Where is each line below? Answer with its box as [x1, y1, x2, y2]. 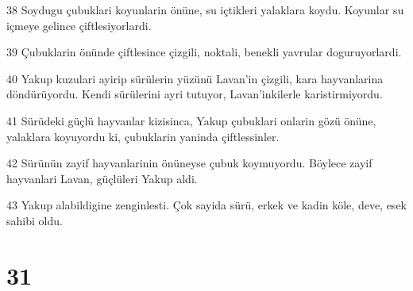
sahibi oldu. [6, 212, 63, 228]
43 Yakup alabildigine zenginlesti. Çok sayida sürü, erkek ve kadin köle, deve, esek [6, 197, 407, 213]
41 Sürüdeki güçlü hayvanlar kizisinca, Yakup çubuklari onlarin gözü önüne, [6, 112, 376, 128]
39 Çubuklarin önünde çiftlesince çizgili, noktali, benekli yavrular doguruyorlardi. [6, 44, 402, 60]
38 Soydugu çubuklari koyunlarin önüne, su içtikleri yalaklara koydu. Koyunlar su [6, 2, 404, 17]
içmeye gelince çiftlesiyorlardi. [6, 17, 152, 33]
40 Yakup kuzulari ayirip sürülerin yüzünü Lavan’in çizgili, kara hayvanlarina [6, 70, 384, 86]
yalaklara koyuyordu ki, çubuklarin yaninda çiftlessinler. [6, 128, 280, 144]
